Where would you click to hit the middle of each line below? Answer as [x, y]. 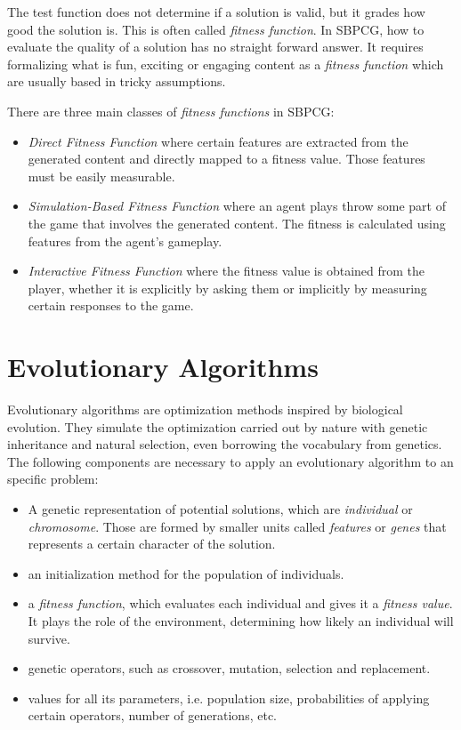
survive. [49, 638]
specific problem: [53, 479]
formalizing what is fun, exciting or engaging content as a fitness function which [226, 64]
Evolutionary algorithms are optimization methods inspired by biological [205, 409]
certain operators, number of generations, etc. [152, 715]
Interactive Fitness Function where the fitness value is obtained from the [226, 271]
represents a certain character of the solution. [152, 544]
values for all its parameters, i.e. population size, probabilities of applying [229, 698]
